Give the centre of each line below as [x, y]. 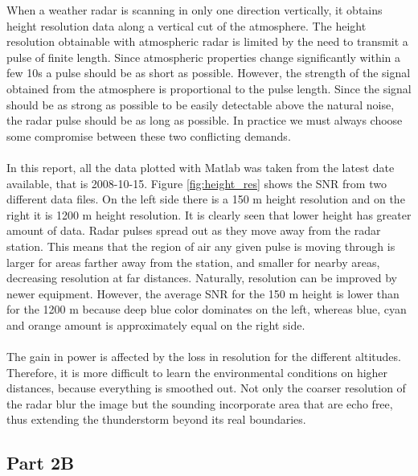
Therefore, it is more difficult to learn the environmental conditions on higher [197, 372]
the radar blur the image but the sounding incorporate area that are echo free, [200, 403]
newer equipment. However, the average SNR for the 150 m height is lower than [203, 293]
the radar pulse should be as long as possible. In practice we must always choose [205, 120]
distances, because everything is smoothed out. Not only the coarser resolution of [206, 388]
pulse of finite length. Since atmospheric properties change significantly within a [204, 57]
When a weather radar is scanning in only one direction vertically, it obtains [195, 10]
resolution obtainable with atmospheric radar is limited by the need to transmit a [207, 41]
